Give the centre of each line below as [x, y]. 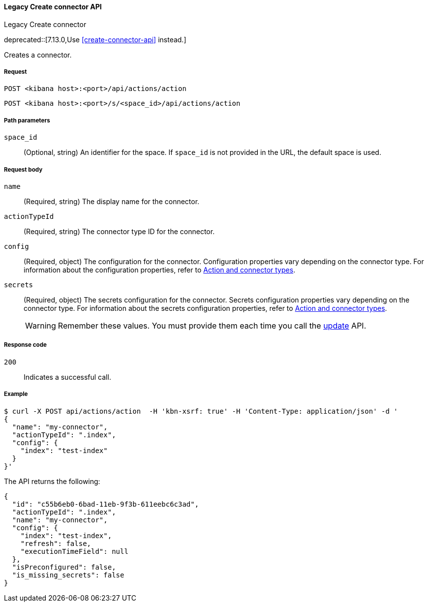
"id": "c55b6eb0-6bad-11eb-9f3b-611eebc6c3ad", [106, 504]
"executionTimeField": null [74, 551]
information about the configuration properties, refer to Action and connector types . [160, 270]
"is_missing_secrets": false [68, 575]
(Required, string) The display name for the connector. [112, 201]
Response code [25, 345]
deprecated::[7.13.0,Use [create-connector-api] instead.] [95, 39]
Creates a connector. [38, 55]
